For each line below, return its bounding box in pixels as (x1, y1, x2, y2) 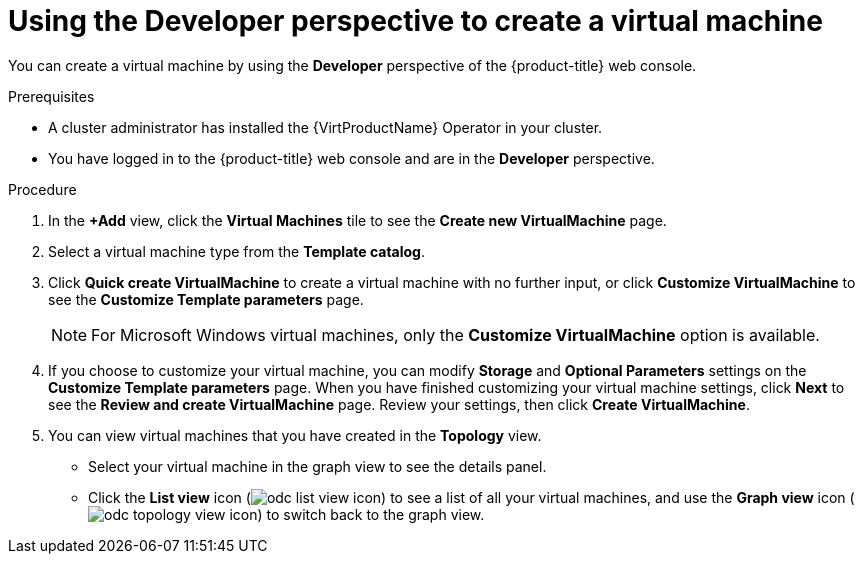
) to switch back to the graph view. (257, 505, 485, 523)
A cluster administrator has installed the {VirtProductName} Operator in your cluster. (48, 118, 603, 136)
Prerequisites (8, 87, 95, 105)
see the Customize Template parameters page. (48, 290, 364, 308)
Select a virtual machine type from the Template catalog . (48, 242, 425, 260)
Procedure (8, 180, 77, 198)
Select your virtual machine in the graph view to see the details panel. (88, 457, 547, 475)
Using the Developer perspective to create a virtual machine (8, 4, 823, 38)
